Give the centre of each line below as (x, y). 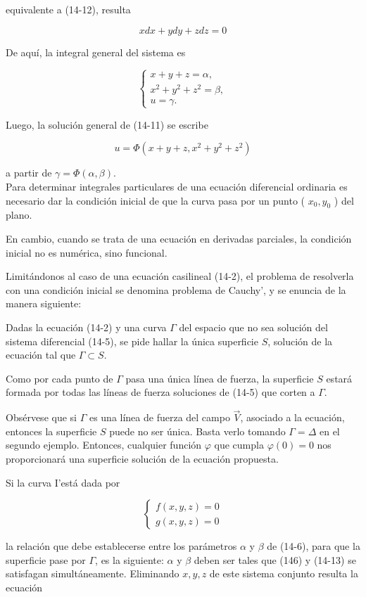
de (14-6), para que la (314, 546)
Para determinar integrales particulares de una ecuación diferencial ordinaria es (177, 187)
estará (339, 378)
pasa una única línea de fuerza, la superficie (220, 378)
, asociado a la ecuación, (292, 417)
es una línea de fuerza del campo (159, 417)
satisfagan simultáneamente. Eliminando (93, 573)
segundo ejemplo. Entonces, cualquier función (104, 445)
